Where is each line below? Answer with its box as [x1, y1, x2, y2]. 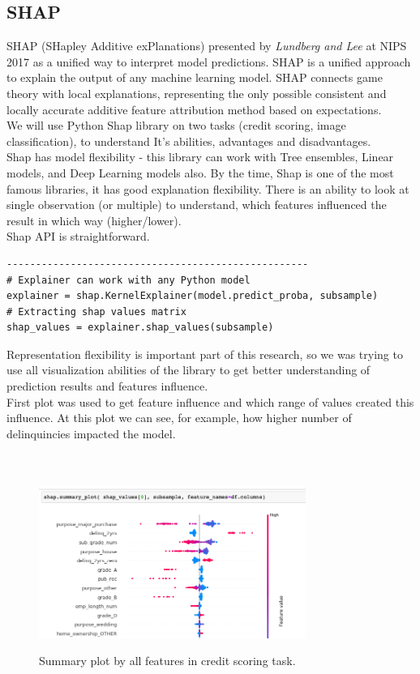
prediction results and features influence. [6, 378, 208, 395]
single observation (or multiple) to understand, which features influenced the [6, 196, 387, 213]
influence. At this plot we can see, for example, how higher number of [6, 409, 352, 426]
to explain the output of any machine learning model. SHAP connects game [6, 69, 383, 86]
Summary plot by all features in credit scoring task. [39, 652, 296, 669]
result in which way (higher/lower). [6, 211, 182, 228]
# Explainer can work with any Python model [6, 274, 251, 286]
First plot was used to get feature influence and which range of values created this [6, 393, 414, 410]
